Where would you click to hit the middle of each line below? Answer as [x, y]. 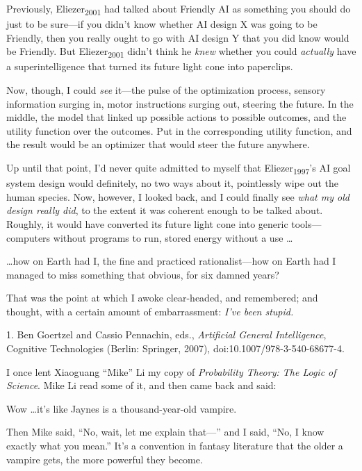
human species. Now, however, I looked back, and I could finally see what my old [178, 196]
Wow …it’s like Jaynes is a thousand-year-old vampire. [122, 408]
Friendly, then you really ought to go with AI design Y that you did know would [178, 37]
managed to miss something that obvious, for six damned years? [143, 274]
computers [28, 237]
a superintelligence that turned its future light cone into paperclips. [150, 66]
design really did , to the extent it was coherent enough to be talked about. [165, 210]
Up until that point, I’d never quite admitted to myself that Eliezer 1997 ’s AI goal [179, 168]
